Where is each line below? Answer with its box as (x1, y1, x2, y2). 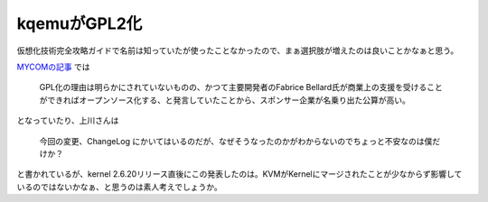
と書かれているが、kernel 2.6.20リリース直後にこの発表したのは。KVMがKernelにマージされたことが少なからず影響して (16, 169, 463, 179)
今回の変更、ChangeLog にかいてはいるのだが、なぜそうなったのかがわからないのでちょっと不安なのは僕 (39, 135, 433, 146)
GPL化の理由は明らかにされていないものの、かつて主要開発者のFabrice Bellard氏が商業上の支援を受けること (39, 82, 443, 93)
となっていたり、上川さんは (16, 115, 119, 126)
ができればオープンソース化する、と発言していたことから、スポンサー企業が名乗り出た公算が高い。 (39, 95, 411, 106)
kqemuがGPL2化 (16, 14, 143, 33)
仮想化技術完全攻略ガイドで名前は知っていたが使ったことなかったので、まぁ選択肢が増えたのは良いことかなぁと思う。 (16, 45, 459, 56)
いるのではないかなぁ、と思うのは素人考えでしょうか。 (16, 181, 223, 192)
